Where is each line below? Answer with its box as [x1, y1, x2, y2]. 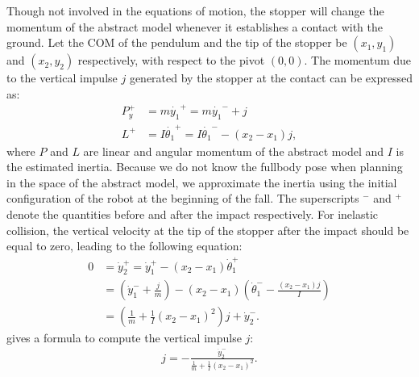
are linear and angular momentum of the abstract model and [83, 142, 384, 159]
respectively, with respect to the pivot [77, 52, 265, 69]
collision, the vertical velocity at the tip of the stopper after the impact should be [6, 221, 409, 238]
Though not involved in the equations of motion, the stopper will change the [6, 2, 384, 19]
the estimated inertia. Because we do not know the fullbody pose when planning [6, 158, 403, 175]
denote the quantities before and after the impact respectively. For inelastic [6, 206, 379, 223]
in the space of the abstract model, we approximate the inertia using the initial [6, 174, 397, 191]
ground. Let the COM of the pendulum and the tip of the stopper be [6, 34, 347, 51]
